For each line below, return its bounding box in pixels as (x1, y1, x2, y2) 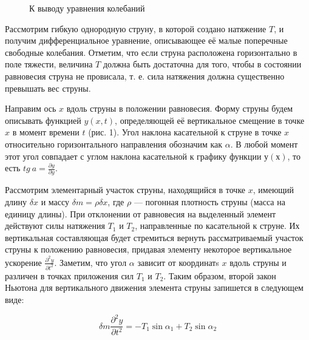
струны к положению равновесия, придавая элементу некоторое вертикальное (5, 243, 292, 256)
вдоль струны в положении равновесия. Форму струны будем (66, 102, 293, 115)
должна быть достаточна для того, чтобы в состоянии (103, 58, 302, 70)
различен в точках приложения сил (5, 269, 134, 282)
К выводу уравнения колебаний (29, 2, 145, 14)
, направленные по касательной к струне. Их (135, 219, 300, 232)
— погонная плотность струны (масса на (134, 195, 285, 208)
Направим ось (5, 102, 56, 115)
